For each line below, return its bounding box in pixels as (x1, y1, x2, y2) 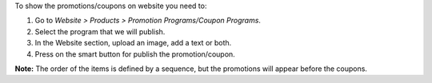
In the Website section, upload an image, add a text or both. (34, 38, 232, 48)
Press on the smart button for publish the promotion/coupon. (34, 49, 235, 59)
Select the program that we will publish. (34, 26, 166, 36)
